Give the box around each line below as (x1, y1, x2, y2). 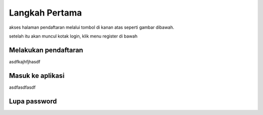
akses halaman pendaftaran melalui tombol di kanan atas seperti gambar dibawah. (9, 24, 175, 30)
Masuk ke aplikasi (9, 71, 65, 80)
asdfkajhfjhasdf (9, 58, 41, 64)
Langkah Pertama (9, 7, 82, 18)
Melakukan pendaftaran (9, 46, 83, 54)
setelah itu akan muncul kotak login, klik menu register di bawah (9, 33, 138, 39)
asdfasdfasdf (9, 84, 36, 90)
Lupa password (9, 97, 57, 105)
